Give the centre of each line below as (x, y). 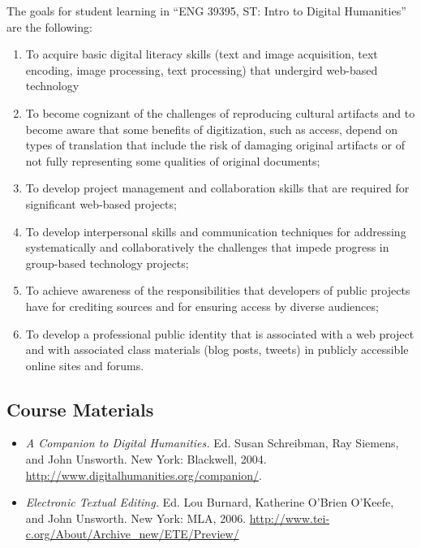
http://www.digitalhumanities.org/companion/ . (144, 475)
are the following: (49, 26)
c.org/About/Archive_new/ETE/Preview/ (132, 534)
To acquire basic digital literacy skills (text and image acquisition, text (202, 54)
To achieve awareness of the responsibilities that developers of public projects (218, 290)
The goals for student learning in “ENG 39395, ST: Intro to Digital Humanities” (206, 11)
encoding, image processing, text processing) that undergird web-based (202, 69)
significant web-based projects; (101, 203)
